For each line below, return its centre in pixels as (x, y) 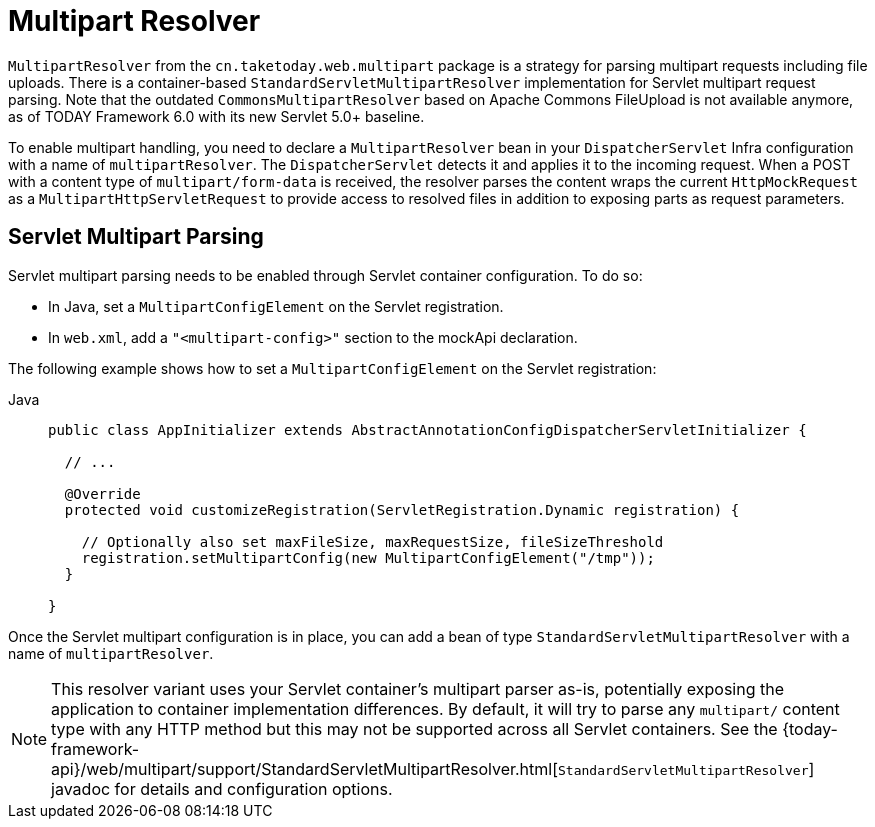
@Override (102, 493)
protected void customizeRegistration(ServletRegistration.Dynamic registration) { (402, 509)
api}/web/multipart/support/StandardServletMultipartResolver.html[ (305, 768)
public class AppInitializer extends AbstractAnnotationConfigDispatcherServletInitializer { (427, 429)
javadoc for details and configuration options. (222, 788)
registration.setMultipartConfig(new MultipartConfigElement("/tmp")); (368, 557)
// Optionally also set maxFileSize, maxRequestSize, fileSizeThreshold (372, 541)
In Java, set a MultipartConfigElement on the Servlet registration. (276, 306)
